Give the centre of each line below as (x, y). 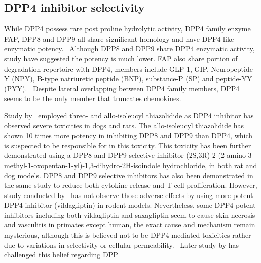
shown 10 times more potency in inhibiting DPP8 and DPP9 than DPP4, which (128, 135)
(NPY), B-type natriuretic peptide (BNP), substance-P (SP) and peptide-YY (132, 78)
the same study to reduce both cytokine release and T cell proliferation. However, (131, 185)
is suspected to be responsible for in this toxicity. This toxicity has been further (128, 145)
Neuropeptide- (233, 68)
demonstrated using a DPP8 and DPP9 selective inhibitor (94, 155)
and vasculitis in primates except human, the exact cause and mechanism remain (130, 225)
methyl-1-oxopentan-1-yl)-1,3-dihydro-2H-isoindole (82, 165)
